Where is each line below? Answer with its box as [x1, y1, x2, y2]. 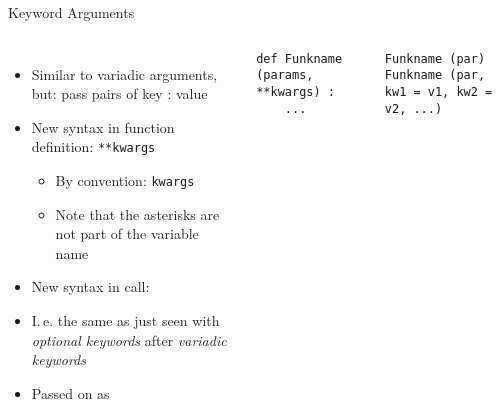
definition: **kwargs [31, 136, 156, 157]
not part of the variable [55, 223, 199, 244]
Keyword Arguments [8, 2, 135, 22]
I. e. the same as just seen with [31, 310, 220, 331]
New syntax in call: [31, 276, 150, 297]
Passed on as [31, 382, 110, 403]
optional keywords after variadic [31, 329, 227, 350]
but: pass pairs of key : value [31, 83, 208, 104]
